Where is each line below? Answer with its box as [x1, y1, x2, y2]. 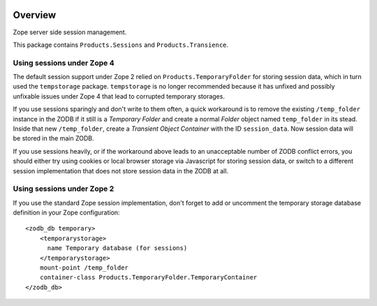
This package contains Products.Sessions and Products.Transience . [13, 41, 229, 49]
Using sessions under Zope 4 [13, 58, 114, 68]
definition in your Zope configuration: [13, 208, 120, 217]
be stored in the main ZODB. [13, 134, 94, 143]
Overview [13, 9, 57, 21]
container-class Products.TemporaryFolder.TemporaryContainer [39, 273, 258, 282]
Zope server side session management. [13, 28, 127, 36]
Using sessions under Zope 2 [13, 184, 114, 194]
